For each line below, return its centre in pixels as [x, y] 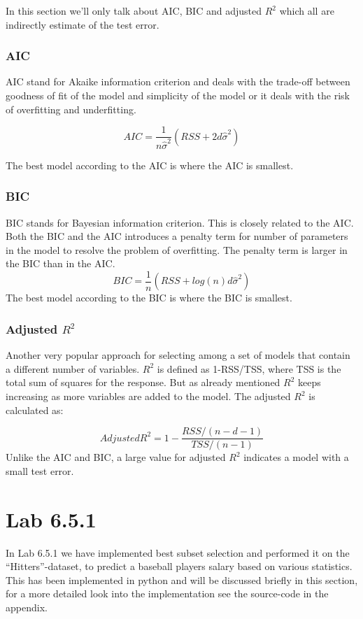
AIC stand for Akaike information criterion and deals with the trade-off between [178, 81]
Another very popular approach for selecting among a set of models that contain [178, 355]
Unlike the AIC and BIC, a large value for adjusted [116, 457]
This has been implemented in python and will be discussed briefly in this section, [182, 579]
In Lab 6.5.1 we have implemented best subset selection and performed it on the [178, 552]
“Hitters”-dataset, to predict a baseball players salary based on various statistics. [179, 566]
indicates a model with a [296, 457]
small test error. [40, 470]
